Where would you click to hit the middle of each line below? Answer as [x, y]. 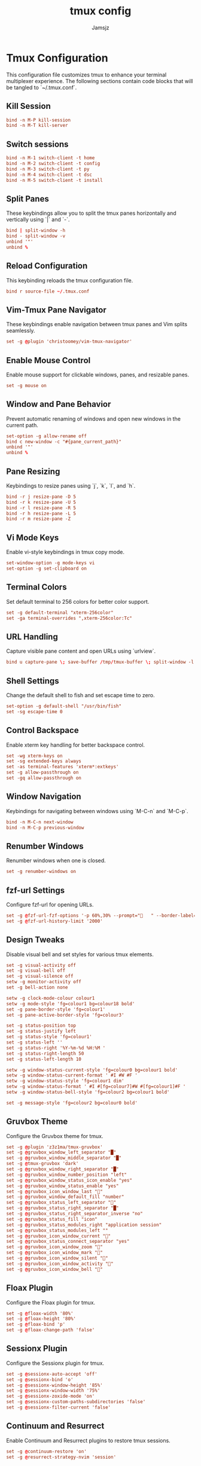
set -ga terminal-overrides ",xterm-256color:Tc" [69, 618]
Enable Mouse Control [48, 360]
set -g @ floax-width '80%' [40, 1313]
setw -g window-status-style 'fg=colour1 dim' [65, 1081]
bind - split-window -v [36, 236]
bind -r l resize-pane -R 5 [41, 508]
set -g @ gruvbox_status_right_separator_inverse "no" [75, 1214]
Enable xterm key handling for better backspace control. [76, 745]
